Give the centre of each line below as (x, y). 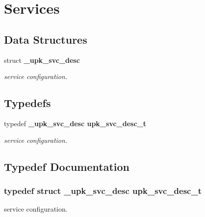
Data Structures (46, 39)
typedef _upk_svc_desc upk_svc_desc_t (75, 123)
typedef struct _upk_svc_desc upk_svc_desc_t (103, 190)
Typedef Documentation (67, 166)
